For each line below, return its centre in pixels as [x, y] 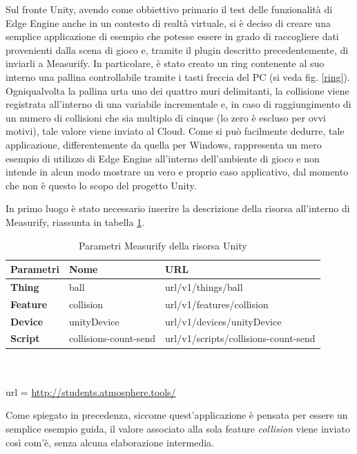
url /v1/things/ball [204, 286]
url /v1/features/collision [217, 304]
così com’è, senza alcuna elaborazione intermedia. [110, 442]
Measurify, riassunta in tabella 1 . [75, 221]
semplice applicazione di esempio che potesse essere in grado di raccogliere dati [172, 36]
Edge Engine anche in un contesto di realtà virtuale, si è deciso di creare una [168, 22]
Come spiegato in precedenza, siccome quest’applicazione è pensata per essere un [177, 415]
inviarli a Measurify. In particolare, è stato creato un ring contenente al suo [165, 63]
